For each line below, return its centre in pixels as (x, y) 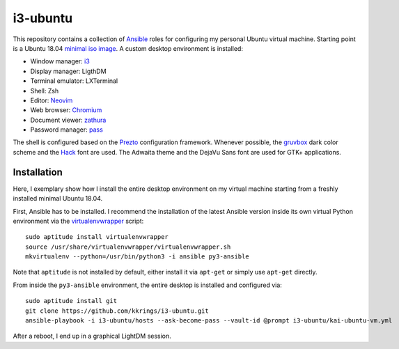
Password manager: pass (67, 130)
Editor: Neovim (52, 100)
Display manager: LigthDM (69, 71)
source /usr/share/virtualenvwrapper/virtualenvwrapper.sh (128, 247)
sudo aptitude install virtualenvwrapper (97, 237)
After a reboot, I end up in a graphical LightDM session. (92, 336)
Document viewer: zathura (68, 120)
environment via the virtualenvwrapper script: (78, 221)
